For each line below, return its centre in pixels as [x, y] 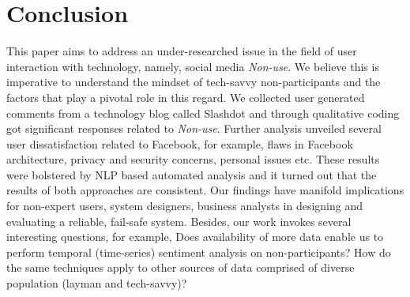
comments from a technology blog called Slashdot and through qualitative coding [203, 113]
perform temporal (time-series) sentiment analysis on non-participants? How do [199, 252]
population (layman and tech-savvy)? [97, 283]
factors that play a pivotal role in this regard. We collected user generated [186, 97]
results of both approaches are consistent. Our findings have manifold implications [205, 190]
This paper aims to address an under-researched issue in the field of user [182, 51]
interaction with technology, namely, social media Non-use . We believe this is [193, 66]
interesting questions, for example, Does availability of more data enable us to [195, 237]
